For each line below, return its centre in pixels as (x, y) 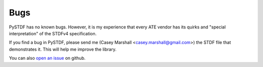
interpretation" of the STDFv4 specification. (53, 33)
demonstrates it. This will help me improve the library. (63, 49)
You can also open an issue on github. (47, 58)
